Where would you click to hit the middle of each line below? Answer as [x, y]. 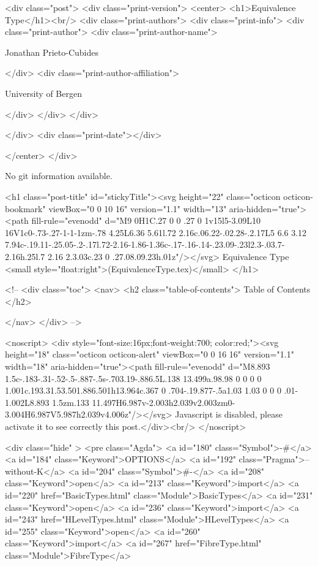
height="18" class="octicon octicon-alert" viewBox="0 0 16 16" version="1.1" [150, 354]
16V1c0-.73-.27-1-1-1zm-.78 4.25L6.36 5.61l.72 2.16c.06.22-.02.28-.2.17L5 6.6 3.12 [156, 232]
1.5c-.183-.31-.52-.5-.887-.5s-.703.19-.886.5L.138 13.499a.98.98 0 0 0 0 [133, 378]
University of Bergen [43, 93]
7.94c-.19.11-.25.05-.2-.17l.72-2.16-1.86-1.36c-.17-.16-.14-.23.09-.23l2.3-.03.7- [145, 244]
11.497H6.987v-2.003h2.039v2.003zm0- [164, 402]
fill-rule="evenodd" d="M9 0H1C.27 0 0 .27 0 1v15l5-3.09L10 [146, 220]
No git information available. [59, 176]
